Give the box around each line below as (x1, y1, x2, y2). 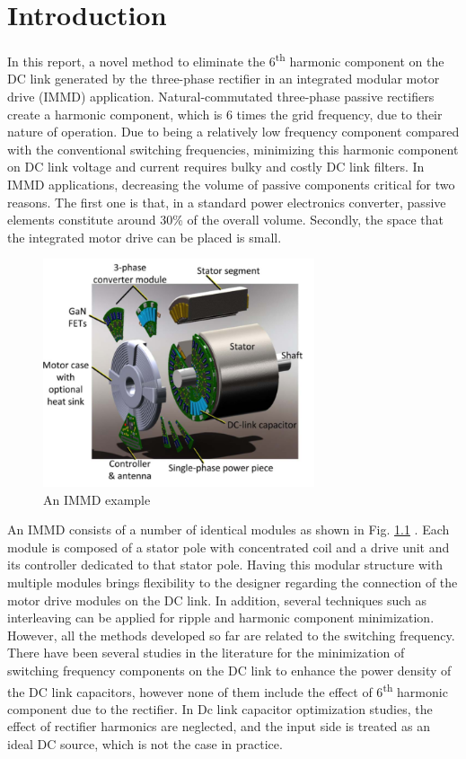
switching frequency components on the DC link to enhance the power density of (7, 661, 452, 680)
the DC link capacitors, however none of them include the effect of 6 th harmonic (7, 679, 448, 701)
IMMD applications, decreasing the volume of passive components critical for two (7, 174, 455, 193)
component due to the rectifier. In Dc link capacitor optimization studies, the (7, 699, 433, 718)
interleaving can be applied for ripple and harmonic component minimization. (7, 608, 435, 627)
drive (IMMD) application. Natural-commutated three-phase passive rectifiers (7, 86, 435, 105)
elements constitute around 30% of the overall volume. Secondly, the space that (7, 210, 444, 229)
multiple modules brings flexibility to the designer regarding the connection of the (7, 573, 458, 592)
